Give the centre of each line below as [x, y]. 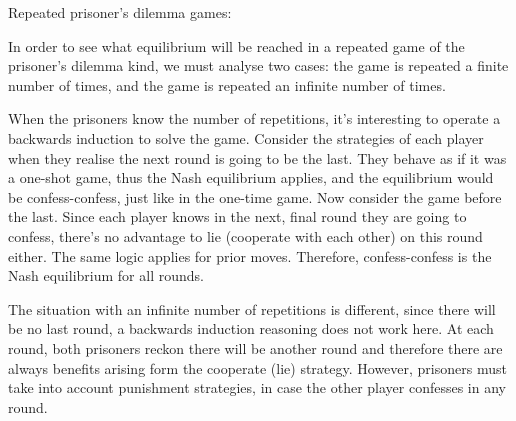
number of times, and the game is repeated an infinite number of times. [227, 84]
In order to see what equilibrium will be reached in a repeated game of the [236, 45]
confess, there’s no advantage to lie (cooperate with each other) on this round [245, 235]
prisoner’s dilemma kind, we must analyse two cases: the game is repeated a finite [258, 65]
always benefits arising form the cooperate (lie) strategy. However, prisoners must [257, 367]
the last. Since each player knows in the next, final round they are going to [237, 216]
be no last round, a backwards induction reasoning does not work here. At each [251, 328]
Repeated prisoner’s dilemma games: [120, 12]
